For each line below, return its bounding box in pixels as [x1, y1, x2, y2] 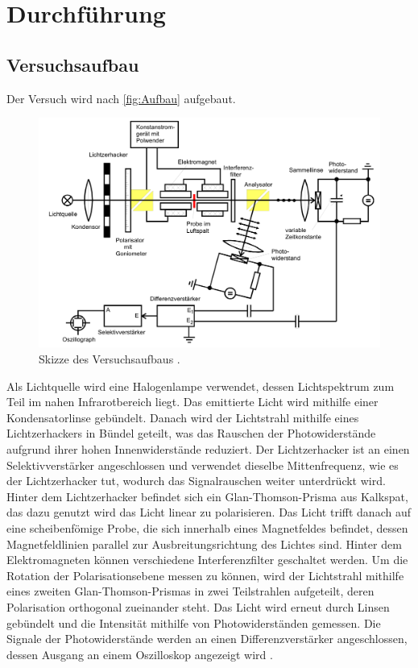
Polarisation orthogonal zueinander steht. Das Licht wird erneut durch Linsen [6, 598, 390, 615]
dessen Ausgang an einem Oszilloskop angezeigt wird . [6, 645, 273, 662]
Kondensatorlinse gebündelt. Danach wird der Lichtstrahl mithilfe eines [6, 409, 359, 425]
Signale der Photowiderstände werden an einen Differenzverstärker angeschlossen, [6, 630, 408, 647]
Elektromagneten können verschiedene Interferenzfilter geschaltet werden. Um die [6, 551, 408, 568]
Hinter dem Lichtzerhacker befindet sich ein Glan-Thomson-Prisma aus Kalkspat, [6, 488, 408, 504]
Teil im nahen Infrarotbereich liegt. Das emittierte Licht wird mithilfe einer [6, 393, 379, 410]
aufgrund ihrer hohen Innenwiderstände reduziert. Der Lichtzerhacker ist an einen [6, 441, 410, 458]
